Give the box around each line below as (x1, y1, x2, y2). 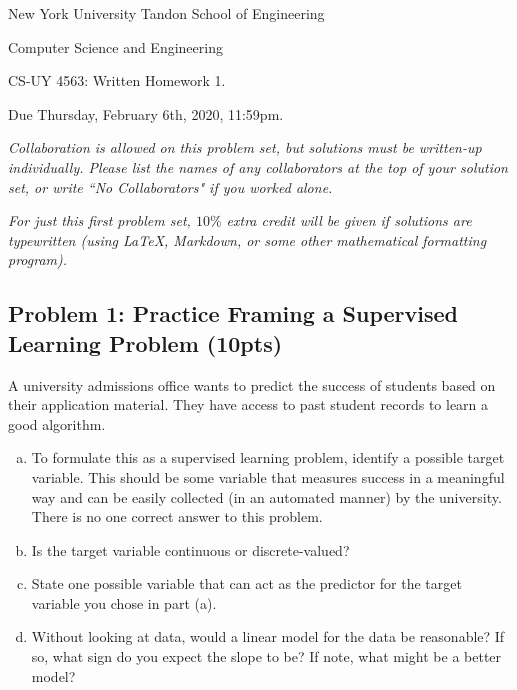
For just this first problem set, (8, 210, 191, 231)
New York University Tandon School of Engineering (8, 3, 325, 23)
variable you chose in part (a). (31, 592, 217, 613)
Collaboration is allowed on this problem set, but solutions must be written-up (8, 137, 482, 158)
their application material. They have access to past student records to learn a (8, 394, 489, 415)
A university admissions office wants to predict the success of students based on (8, 374, 496, 395)
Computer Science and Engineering (8, 36, 223, 57)
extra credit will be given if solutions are (226, 210, 472, 231)
